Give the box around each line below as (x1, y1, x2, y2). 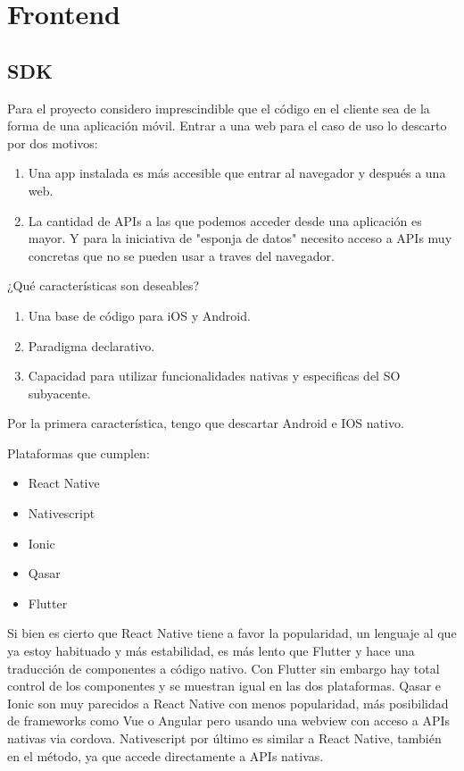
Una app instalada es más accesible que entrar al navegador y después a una (28, 163, 446, 182)
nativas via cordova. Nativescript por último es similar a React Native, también (7, 729, 442, 748)
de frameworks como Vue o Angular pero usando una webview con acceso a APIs (7, 711, 451, 730)
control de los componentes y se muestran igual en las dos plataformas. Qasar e (7, 676, 442, 695)
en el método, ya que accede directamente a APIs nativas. (7, 746, 324, 765)
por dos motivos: (7, 133, 98, 152)
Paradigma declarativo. (28, 336, 155, 355)
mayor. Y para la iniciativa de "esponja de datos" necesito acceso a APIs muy (28, 229, 452, 247)
